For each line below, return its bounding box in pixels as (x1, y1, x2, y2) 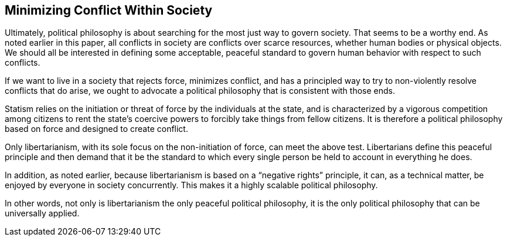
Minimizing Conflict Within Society (5, 3, 213, 18)
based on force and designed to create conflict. (5, 124, 188, 134)
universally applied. (5, 208, 80, 219)
